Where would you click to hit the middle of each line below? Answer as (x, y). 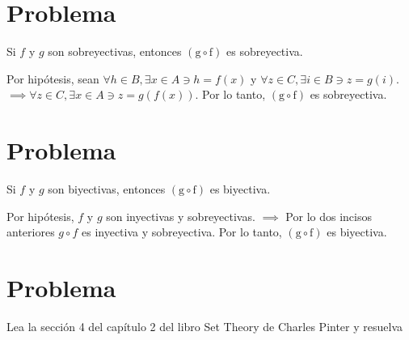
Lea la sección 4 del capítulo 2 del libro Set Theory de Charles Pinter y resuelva (204, 326)
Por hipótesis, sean (53, 78)
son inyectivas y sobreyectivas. (181, 216)
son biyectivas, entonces (107, 189)
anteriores (31, 232)
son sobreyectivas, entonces (115, 51)
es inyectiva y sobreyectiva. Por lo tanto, (181, 232)
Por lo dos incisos (329, 216)
